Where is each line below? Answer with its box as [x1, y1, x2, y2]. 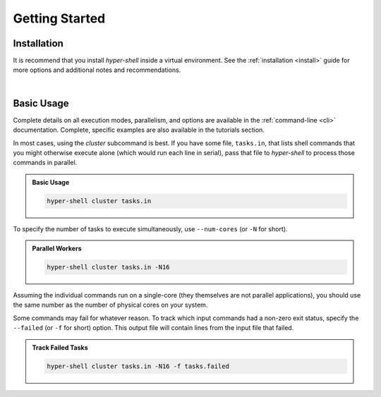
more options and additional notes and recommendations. [13, 66, 181, 74]
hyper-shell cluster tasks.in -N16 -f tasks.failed [47, 362, 229, 370]
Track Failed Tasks [32, 343, 88, 352]
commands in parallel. [13, 159, 78, 167]
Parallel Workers [32, 244, 82, 253]
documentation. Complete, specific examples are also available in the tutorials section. [13, 126, 265, 134]
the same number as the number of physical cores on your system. [13, 300, 208, 310]
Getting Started [13, 11, 106, 26]
